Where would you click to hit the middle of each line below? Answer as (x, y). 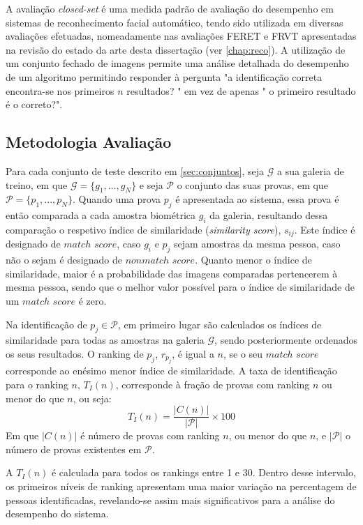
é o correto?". (34, 104)
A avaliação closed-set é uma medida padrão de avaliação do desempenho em (170, 8)
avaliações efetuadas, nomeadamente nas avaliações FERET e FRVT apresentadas (181, 36)
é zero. (92, 300)
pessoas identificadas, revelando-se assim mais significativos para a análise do (170, 500)
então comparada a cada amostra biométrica (101, 215)
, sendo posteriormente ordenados (286, 340)
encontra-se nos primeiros (60, 90)
